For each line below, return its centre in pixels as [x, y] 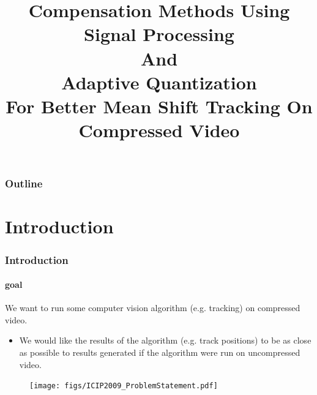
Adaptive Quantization [159, 82]
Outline [24, 183]
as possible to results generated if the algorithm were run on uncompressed [160, 352]
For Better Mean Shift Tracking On [159, 106]
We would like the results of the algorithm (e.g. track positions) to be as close [165, 340]
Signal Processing [159, 34]
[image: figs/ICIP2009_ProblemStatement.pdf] [124, 386]
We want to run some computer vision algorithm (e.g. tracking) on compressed [153, 308]
